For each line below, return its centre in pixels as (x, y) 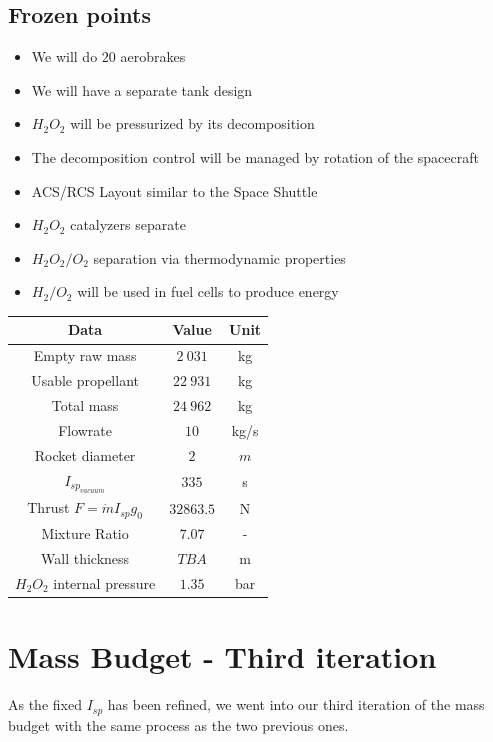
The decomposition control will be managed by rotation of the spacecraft (255, 156)
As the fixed (45, 704)
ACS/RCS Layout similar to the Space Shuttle (174, 190)
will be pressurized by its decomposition (192, 123)
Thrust (48, 507)
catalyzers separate (128, 224)
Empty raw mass (85, 355)
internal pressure (104, 582)
